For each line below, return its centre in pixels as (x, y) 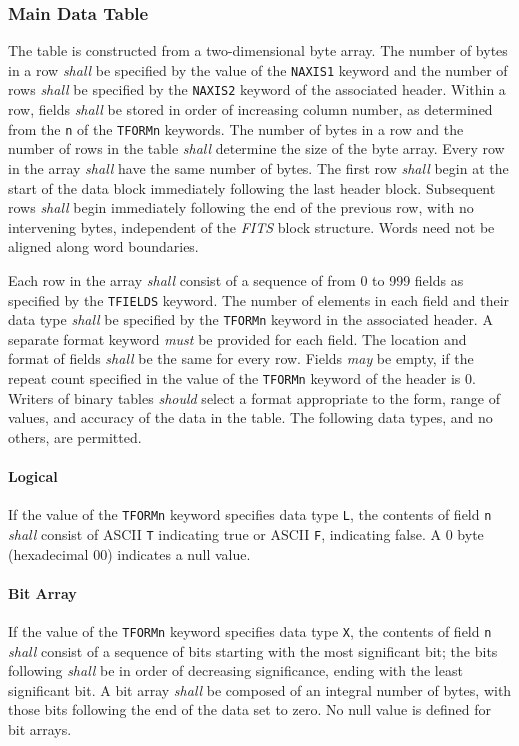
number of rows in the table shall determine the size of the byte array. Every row (256, 148)
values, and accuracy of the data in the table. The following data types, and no (250, 417)
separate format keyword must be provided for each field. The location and (237, 338)
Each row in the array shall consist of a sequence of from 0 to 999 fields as (236, 279)
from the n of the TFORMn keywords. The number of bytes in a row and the (236, 128)
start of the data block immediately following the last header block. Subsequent (252, 187)
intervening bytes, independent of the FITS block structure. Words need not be (251, 226)
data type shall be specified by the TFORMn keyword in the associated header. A (250, 319)
